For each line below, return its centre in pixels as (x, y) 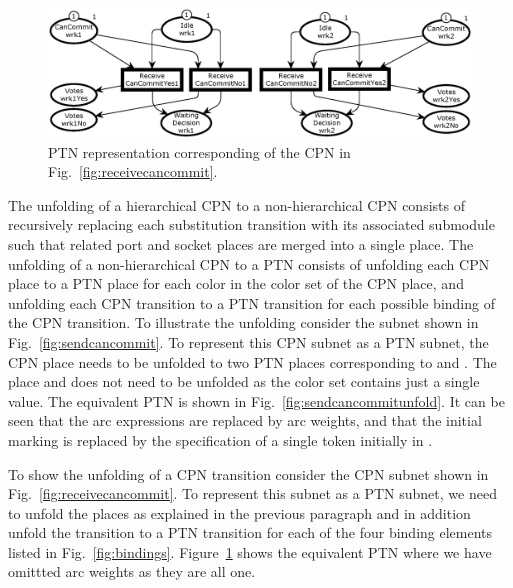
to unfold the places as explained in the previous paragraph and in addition (239, 512)
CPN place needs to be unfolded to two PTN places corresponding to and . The (252, 361)
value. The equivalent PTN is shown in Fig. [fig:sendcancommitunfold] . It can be (256, 400)
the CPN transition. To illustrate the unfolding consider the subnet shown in (243, 322)
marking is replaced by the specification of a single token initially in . (220, 439)
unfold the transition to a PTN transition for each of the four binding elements (250, 532)
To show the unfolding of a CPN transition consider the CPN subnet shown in (248, 473)
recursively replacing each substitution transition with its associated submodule (251, 224)
